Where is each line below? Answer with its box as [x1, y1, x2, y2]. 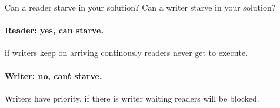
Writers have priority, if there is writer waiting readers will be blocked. [5, 92, 259, 104]
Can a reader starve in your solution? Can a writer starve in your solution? [5, 1, 276, 13]
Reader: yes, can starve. [5, 24, 104, 36]
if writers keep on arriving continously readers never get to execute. [5, 46, 248, 59]
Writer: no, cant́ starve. [5, 69, 102, 82]
